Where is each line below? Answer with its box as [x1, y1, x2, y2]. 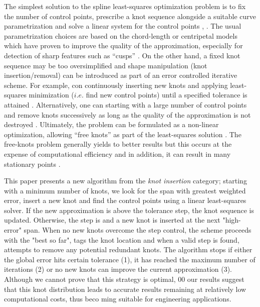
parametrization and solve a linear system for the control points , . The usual [4, 21, 241, 31]
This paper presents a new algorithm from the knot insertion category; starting [4, 175, 247, 186]
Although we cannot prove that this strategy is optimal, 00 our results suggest [4, 274, 244, 284]
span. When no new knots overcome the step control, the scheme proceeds [24, 225, 251, 235]
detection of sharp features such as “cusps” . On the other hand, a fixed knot [4, 50, 240, 60]
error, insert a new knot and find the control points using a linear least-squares [4, 195, 246, 206]
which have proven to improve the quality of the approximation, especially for [4, 40, 243, 51]
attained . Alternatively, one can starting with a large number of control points [4, 99, 247, 110]
